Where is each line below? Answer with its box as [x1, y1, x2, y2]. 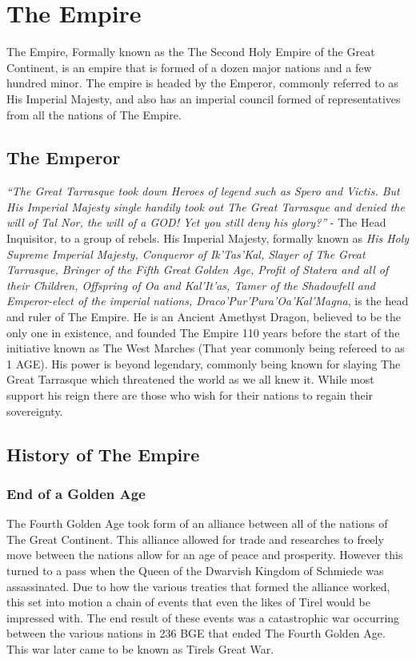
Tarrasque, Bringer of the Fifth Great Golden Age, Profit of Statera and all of [6, 261, 389, 278]
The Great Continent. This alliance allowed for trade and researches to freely [6, 530, 384, 547]
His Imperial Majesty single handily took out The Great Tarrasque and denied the [6, 198, 405, 215]
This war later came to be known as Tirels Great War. [6, 640, 274, 657]
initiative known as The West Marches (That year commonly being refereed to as [6, 340, 405, 356]
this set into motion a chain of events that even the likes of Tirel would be [6, 594, 370, 610]
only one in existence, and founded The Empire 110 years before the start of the [6, 324, 400, 340]
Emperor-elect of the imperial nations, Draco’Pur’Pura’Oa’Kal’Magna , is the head [6, 292, 409, 309]
